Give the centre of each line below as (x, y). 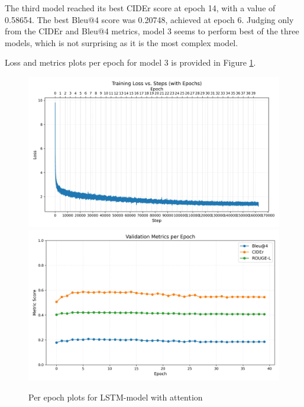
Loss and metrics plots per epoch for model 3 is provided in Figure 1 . (130, 62)
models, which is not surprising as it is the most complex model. (122, 42)
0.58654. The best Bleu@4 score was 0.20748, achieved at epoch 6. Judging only (149, 19)
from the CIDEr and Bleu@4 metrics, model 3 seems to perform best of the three (152, 31)
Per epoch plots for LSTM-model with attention (116, 397)
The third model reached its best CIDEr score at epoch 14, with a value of (140, 8)
